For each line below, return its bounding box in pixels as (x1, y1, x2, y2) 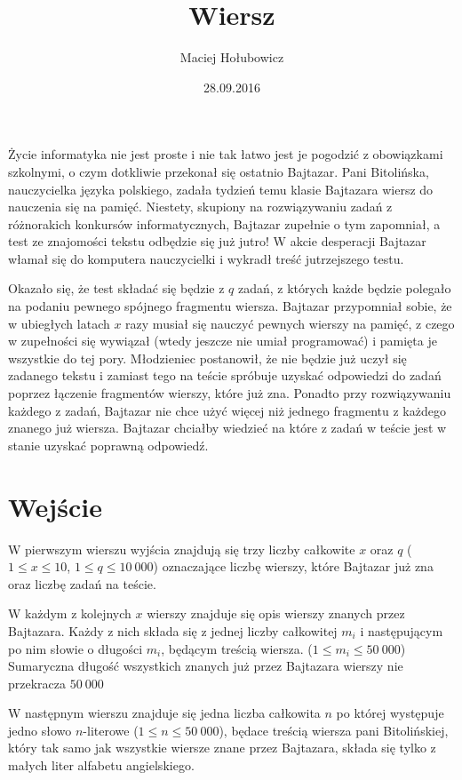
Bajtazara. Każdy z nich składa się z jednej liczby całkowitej (8, 621, 338, 640)
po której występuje (336, 704, 444, 722)
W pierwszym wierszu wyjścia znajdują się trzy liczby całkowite (8, 539, 355, 558)
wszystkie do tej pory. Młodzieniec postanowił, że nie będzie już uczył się (8, 348, 407, 367)
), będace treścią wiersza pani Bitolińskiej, (219, 720, 449, 739)
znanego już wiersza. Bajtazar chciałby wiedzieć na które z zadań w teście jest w (8, 418, 447, 437)
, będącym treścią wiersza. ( (161, 639, 313, 657)
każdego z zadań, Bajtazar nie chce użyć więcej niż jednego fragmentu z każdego (8, 401, 446, 419)
